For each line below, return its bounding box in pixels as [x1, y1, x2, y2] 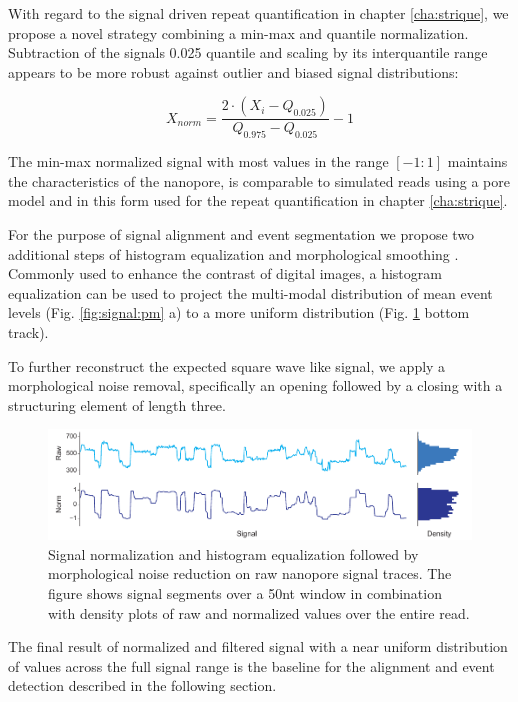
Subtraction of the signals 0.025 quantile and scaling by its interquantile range [8, 42, 488, 63]
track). [8, 321, 49, 342]
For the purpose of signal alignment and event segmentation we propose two [8, 223, 475, 244]
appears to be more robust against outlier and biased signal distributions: [8, 61, 459, 82]
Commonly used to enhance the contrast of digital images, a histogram [8, 263, 442, 284]
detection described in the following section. [8, 675, 277, 696]
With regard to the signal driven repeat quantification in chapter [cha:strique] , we [8, 3, 509, 23]
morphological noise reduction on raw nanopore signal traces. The [48, 563, 452, 584]
